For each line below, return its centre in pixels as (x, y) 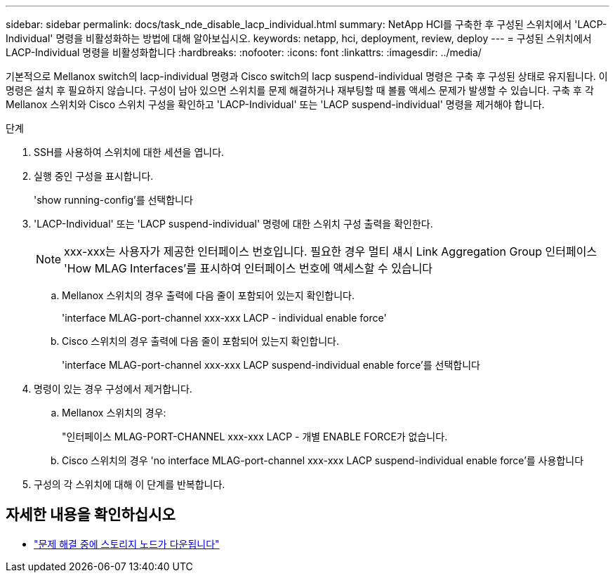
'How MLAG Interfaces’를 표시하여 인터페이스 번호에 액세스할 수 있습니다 (249, 268)
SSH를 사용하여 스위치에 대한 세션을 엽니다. (129, 152)
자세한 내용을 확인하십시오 (91, 515)
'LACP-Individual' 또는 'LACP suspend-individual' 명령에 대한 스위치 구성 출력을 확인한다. (233, 224)
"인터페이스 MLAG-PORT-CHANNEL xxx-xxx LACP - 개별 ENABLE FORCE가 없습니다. (255, 436)
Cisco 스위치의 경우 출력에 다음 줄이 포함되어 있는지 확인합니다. (200, 341)
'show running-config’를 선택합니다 (113, 200)
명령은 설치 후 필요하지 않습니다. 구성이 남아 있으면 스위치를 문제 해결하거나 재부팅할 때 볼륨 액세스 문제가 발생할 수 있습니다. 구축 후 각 (300, 90)
